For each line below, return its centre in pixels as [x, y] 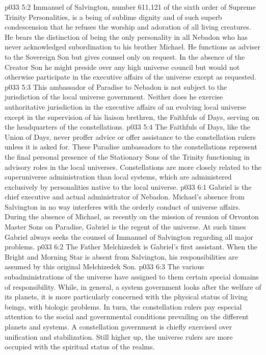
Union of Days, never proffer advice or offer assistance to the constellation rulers [130, 136]
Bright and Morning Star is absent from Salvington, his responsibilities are [121, 256]
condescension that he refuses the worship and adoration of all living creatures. [128, 27]
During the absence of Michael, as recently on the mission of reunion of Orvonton [132, 217]
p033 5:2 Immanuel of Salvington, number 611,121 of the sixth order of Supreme [130, 7]
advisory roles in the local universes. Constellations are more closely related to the [133, 167]
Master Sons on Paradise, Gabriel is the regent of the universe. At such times [125, 227]
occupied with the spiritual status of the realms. [80, 347]
